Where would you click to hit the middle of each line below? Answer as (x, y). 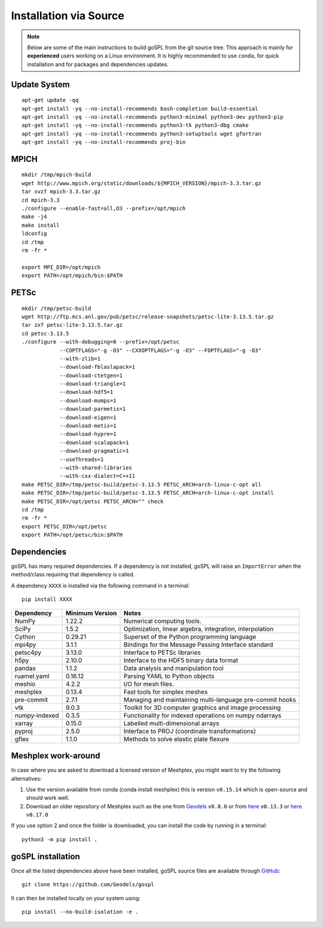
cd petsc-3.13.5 (45, 333)
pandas (25, 668)
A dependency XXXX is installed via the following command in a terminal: (100, 585)
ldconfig (34, 234)
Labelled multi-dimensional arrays (171, 723)
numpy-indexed (37, 715)
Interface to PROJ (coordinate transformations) (190, 731)
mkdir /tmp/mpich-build (57, 175)
